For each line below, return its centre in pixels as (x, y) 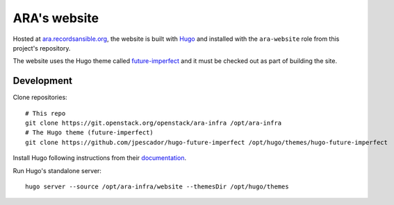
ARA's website (56, 18)
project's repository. (42, 48)
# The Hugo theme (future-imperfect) (90, 133)
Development (43, 81)
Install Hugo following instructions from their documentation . (100, 158)
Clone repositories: (40, 98)
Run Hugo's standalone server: (57, 170)
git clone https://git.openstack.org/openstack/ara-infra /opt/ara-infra (154, 123)
